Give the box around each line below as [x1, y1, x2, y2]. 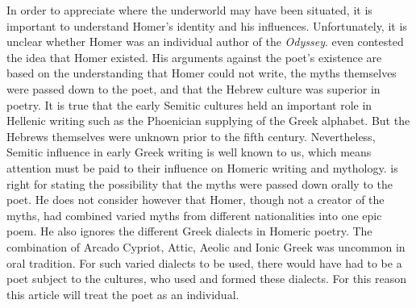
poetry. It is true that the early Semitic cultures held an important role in [6, 96, 372, 113]
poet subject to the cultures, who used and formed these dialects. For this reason [6, 270, 406, 287]
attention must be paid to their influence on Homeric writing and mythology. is [6, 159, 398, 176]
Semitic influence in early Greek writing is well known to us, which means [6, 144, 372, 160]
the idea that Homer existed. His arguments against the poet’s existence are [6, 48, 382, 65]
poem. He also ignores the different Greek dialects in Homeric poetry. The [6, 223, 372, 239]
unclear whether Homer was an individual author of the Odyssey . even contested [6, 33, 404, 50]
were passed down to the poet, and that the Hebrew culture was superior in [6, 80, 381, 97]
